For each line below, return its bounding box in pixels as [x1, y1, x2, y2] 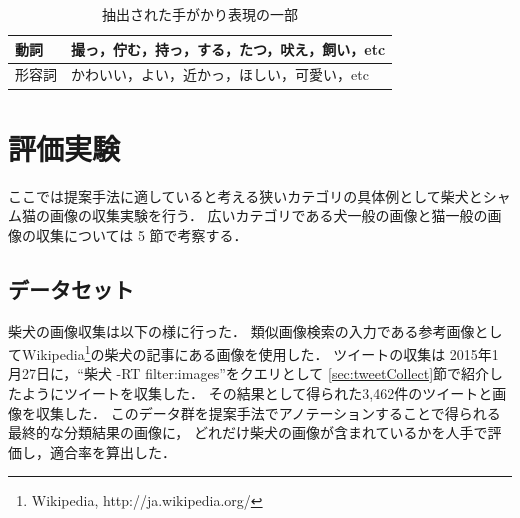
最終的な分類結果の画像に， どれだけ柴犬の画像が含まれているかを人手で [8, 422, 488, 443]
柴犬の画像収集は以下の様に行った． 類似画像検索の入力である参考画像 [8, 320, 475, 341]
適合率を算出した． [49, 441, 176, 462]
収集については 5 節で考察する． [35, 224, 248, 245]
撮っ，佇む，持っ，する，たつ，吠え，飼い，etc [71, 38, 386, 59]
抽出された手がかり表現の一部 [102, 4, 299, 24]
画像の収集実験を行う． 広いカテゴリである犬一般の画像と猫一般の [49, 205, 488, 226]
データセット [8, 273, 134, 304]
